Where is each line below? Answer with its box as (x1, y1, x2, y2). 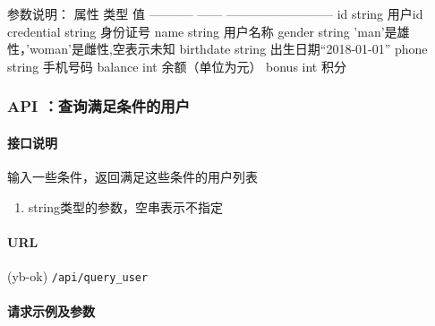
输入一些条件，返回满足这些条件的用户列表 (7, 167, 258, 186)
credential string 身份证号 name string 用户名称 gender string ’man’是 (7, 21, 397, 40)
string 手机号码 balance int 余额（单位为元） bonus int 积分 (7, 56, 346, 75)
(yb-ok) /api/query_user (7, 267, 149, 285)
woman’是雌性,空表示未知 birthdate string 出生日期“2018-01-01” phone (29, 39, 428, 58)
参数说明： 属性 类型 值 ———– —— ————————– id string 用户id (7, 4, 423, 22)
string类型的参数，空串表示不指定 (28, 197, 223, 216)
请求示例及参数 (7, 302, 95, 321)
